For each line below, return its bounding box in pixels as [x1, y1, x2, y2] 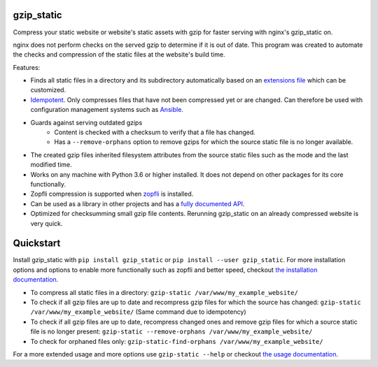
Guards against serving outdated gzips [30, 118, 143, 127]
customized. [30, 86, 66, 94]
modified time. [30, 161, 73, 169]
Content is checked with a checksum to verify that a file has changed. [54, 128, 255, 136]
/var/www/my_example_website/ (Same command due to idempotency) [30, 308, 246, 316]
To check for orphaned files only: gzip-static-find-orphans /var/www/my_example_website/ [30, 337, 323, 345]
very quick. [30, 219, 63, 227]
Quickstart [13, 238, 61, 250]
